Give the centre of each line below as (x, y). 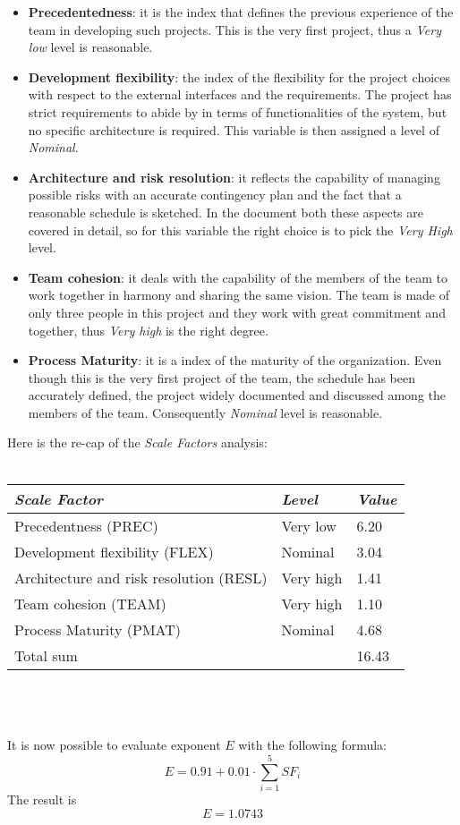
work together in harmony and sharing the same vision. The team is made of (239, 295)
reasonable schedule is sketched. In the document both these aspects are (226, 212)
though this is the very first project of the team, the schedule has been (221, 377)
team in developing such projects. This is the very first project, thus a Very (234, 29)
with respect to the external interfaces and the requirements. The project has (240, 94)
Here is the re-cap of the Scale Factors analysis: (137, 442)
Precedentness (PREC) (86, 525)
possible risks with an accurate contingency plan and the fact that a (215, 195)
